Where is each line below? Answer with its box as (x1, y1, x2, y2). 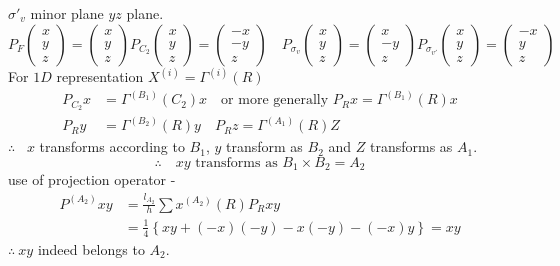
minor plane (30, 3, 104, 23)
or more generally (221, 93, 329, 108)
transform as (226, 136, 303, 157)
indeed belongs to (37, 238, 145, 259)
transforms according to (39, 136, 185, 157)
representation (56, 66, 144, 87)
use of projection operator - (8, 169, 176, 190)
